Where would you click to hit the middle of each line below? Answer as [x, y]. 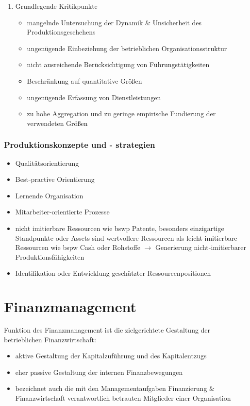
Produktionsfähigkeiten [50, 256]
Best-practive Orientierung [55, 179]
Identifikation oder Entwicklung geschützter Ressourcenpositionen [113, 273]
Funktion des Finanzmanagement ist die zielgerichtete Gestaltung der [107, 330]
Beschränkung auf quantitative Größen [84, 80]
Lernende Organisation [49, 195]
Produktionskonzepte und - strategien [80, 145]
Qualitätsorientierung [47, 163]
